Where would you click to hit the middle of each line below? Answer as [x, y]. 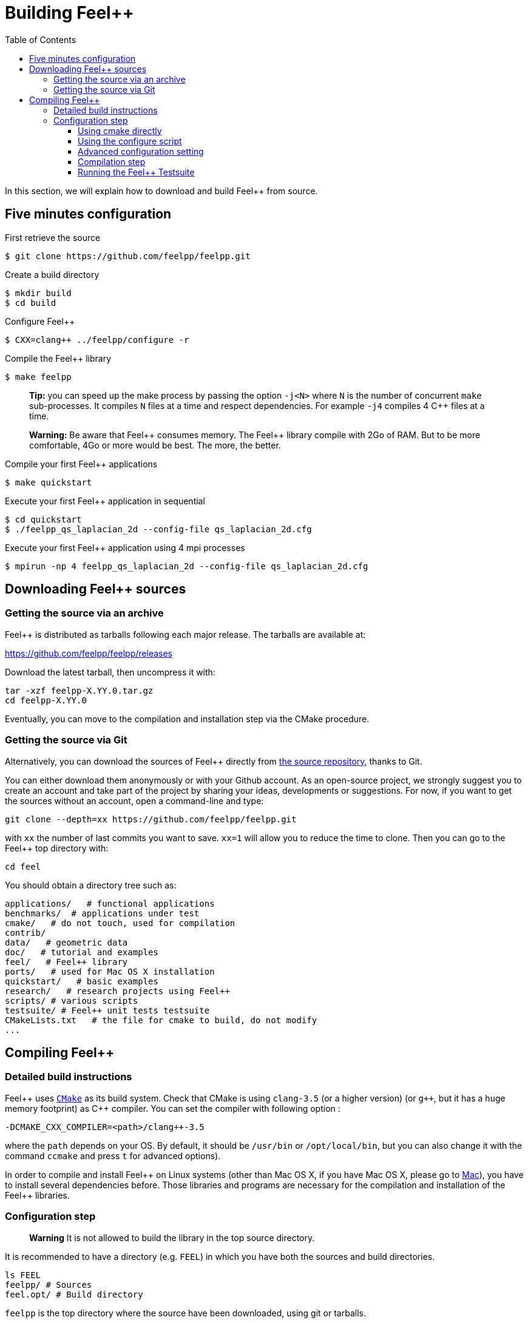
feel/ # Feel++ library [66, 962]
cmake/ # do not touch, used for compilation [120, 923]
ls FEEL [23, 1275]
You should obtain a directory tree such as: [91, 885]
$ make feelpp [38, 377]
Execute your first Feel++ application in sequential [105, 501]
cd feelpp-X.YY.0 [46, 700]
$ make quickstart [49, 482]
